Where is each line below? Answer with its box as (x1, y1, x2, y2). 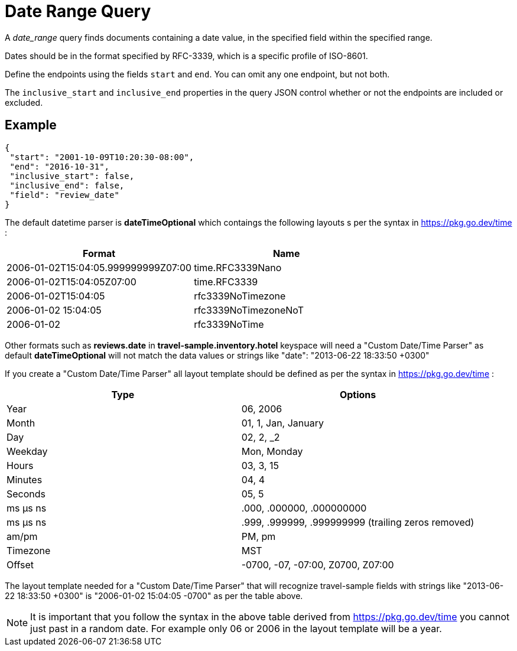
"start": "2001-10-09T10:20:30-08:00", (9, 152, 194, 162)
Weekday (6, 445, 48, 457)
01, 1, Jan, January (241, 416, 324, 429)
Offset (6, 558, 34, 571)
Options (339, 388, 376, 401)
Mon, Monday (241, 445, 303, 457)
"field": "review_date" (9, 190, 119, 200)
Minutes (6, 473, 43, 486)
